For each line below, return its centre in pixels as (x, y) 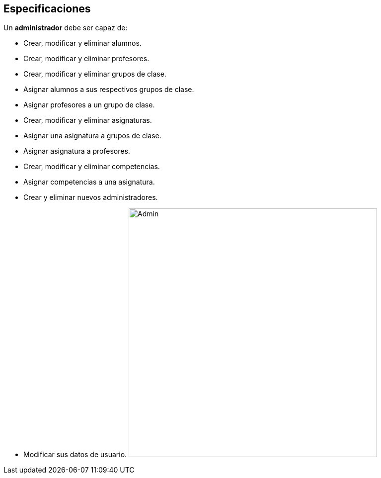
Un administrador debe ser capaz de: (66, 28)
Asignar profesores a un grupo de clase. (89, 105)
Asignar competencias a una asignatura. (89, 182)
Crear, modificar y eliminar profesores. (86, 59)
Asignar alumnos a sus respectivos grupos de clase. (109, 90)
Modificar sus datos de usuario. (75, 455)
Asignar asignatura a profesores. (77, 151)
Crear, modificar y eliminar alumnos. (82, 43)
